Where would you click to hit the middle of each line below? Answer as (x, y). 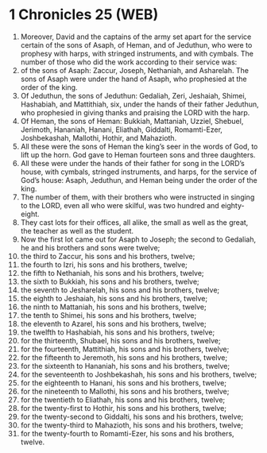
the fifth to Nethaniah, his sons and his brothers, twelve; (112, 273)
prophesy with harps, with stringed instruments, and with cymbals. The (137, 53)
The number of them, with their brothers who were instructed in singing (137, 197)
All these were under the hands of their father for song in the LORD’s (132, 163)
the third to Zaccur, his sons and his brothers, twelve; (108, 256)
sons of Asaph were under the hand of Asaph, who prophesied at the (133, 79)
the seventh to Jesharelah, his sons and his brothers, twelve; (120, 290)
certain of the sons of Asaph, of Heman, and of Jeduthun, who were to (136, 45)
